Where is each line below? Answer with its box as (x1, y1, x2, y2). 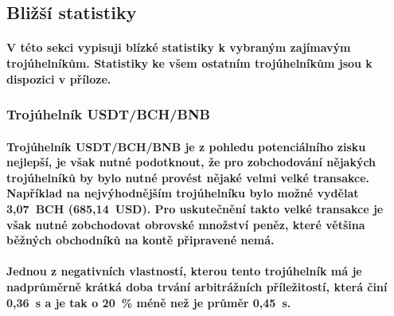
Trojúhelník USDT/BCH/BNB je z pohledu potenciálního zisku (6, 138, 366, 154)
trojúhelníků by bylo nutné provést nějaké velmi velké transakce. (6, 169, 370, 185)
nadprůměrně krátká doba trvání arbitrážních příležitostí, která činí (6, 278, 388, 295)
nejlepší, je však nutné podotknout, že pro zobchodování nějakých (6, 154, 376, 170)
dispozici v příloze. (6, 70, 111, 87)
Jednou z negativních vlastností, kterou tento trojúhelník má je (6, 263, 362, 279)
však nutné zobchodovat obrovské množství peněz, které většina (6, 216, 365, 232)
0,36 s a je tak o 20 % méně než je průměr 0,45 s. (6, 294, 291, 310)
